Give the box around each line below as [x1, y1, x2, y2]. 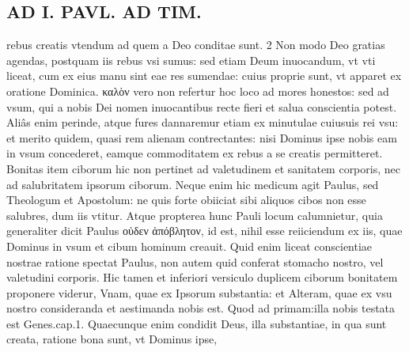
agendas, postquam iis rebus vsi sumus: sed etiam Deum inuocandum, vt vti [6, 51, 376, 68]
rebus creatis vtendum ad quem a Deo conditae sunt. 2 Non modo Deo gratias [6, 36, 385, 53]
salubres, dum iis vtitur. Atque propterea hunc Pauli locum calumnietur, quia [6, 206, 383, 223]
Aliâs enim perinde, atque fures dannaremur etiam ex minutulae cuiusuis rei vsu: [6, 114, 399, 131]
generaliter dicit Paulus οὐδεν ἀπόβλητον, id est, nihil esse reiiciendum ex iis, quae [6, 222, 403, 239]
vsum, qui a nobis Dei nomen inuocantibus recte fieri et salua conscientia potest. [6, 98, 397, 115]
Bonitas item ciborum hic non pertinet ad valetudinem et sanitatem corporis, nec [6, 160, 400, 176]
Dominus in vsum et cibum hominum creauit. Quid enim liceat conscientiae [6, 237, 373, 254]
